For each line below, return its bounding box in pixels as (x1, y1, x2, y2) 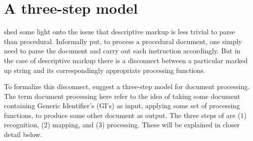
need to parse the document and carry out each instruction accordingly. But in (4, 46, 241, 56)
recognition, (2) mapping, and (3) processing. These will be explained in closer (4, 119, 240, 130)
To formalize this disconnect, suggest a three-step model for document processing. (4, 81, 250, 92)
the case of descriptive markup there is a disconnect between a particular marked (4, 55, 248, 65)
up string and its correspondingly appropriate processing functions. (4, 65, 205, 75)
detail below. (4, 129, 42, 140)
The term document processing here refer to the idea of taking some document (4, 91, 240, 101)
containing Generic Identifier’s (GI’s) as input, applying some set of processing (4, 100, 240, 111)
